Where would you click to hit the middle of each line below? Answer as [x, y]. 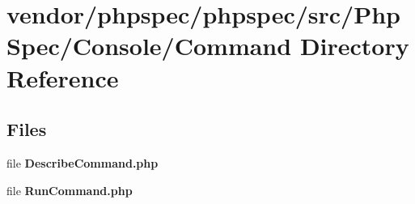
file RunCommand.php [70, 190]
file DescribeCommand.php [83, 162]
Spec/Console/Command [149, 46]
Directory [354, 46]
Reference [63, 77]
